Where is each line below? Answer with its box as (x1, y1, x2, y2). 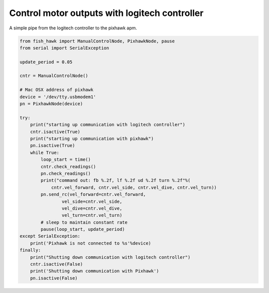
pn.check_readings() (40, 170, 91, 176)
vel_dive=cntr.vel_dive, (61, 205, 123, 211)
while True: (30, 149, 60, 155)
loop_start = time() (40, 157, 91, 162)
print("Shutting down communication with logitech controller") (30, 254, 191, 260)
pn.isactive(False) (30, 275, 78, 281)
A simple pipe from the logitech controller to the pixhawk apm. (9, 25, 137, 31)
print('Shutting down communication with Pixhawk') (30, 268, 159, 274)
